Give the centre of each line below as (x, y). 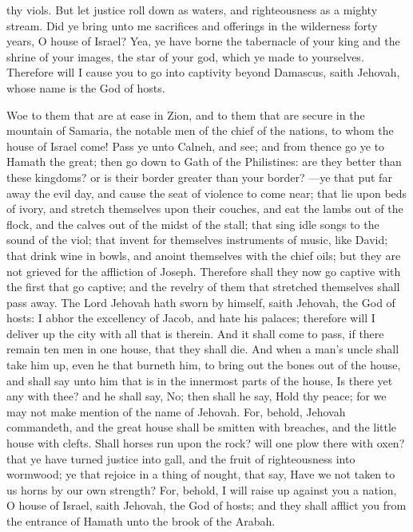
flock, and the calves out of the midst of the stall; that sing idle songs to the (193, 224)
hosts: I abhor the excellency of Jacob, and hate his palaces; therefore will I (191, 318)
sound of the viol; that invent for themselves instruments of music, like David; (197, 240)
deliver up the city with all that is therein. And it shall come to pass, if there (195, 333)
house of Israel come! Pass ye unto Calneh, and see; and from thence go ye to (196, 146)
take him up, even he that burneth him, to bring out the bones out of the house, (204, 365)
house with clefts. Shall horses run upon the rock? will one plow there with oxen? (206, 443)
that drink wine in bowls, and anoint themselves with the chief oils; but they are (204, 255)
